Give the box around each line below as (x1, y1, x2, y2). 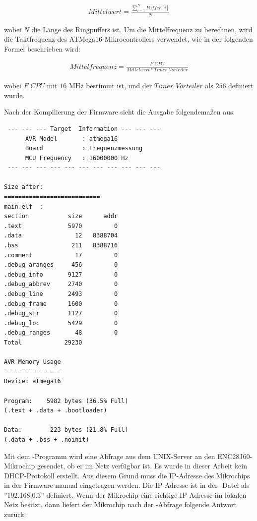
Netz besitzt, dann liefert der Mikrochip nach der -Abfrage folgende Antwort (4, 499, 237, 510)
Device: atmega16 (4, 378, 61, 385)
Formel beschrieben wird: (4, 43, 81, 54)
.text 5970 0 (4, 222, 118, 230)
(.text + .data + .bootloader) (4, 407, 107, 414)
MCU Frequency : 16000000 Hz (25, 154, 128, 162)
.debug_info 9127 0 (4, 271, 118, 278)
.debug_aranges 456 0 (4, 261, 118, 269)
